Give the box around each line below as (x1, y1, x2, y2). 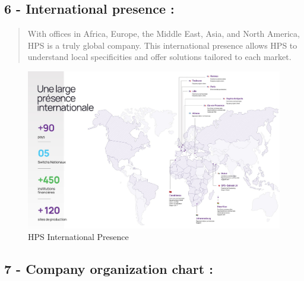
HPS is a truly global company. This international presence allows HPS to (27, 39, 297, 51)
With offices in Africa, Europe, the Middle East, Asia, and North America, (27, 27, 300, 40)
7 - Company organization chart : (4, 260, 213, 278)
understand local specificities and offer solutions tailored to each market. (27, 50, 292, 63)
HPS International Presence (28, 231, 129, 243)
